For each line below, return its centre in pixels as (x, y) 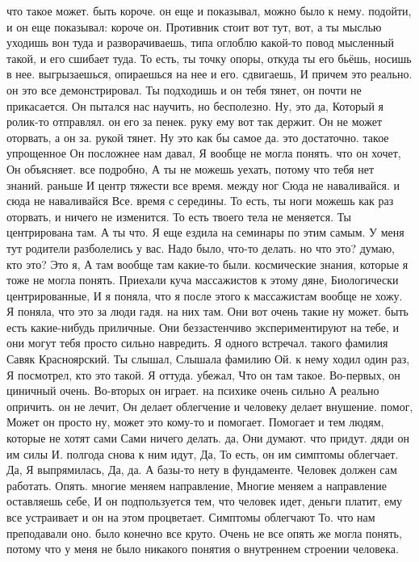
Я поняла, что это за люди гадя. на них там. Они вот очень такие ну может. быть (207, 311)
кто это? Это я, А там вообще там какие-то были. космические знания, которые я (207, 264)
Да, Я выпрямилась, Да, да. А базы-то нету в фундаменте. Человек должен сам (202, 470)
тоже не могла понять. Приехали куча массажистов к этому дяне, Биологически (203, 280)
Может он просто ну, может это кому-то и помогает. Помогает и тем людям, (195, 422)
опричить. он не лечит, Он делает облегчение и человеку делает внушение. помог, (210, 406)
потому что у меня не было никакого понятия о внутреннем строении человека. (203, 549)
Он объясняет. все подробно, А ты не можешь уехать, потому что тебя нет (191, 168)
